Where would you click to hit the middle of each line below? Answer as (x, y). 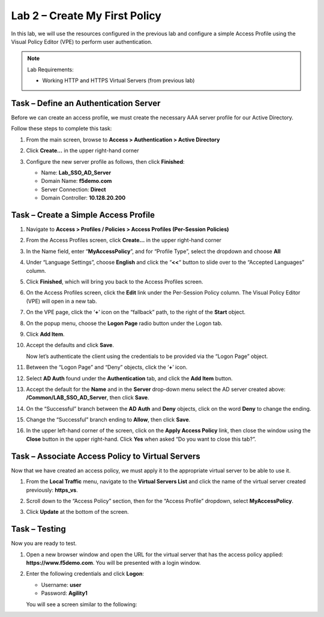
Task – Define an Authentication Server (86, 103)
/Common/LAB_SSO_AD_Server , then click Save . (88, 398)
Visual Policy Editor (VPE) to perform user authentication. (82, 41)
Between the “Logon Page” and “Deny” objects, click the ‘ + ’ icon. (107, 367)
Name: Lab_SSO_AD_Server (76, 172)
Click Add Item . (46, 334)
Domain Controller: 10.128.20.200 (83, 198)
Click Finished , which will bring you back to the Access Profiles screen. (115, 282)
